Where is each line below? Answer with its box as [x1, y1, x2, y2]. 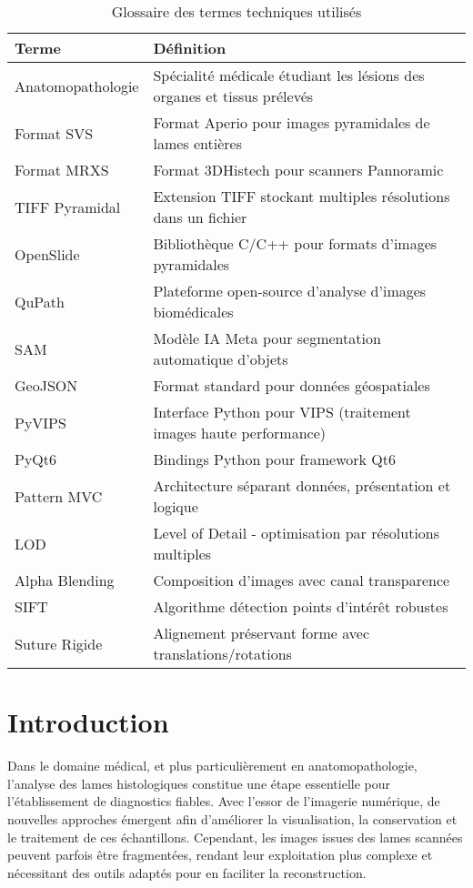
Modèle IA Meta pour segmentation [153, 328, 381, 348]
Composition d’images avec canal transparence [153, 570, 450, 590]
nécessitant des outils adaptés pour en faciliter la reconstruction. [7, 863, 367, 882]
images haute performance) [153, 422, 326, 443]
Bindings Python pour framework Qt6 [153, 449, 396, 469]
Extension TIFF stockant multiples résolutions [153, 186, 450, 207]
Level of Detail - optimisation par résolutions [153, 522, 440, 543]
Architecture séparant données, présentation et [153, 475, 451, 496]
